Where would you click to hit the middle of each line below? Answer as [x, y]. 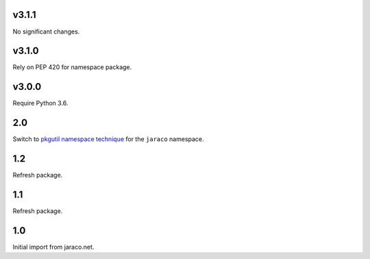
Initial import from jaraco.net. [53, 247]
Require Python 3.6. [40, 103]
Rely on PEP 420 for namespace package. [72, 67]
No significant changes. [46, 32]
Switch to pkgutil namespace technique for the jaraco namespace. [109, 139]
